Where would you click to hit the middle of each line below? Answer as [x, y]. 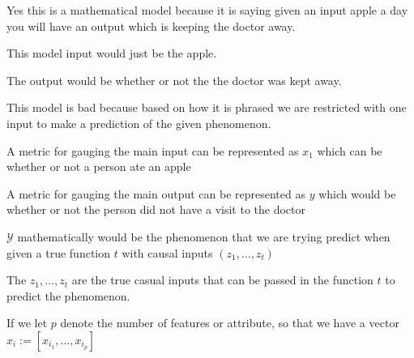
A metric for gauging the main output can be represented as [156, 193]
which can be [350, 150]
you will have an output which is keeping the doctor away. [151, 26]
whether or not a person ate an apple [99, 166]
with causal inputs [167, 252]
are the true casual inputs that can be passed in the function [222, 280]
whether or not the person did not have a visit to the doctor [156, 209]
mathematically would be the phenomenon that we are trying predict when [204, 236]
